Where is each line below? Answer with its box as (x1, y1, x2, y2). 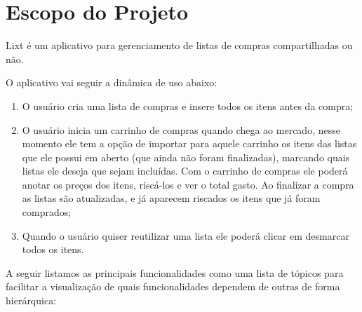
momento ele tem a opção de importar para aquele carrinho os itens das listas (22, 136, 357, 151)
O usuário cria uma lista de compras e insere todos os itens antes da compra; (22, 98, 354, 113)
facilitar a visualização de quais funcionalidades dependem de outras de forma (6, 279, 340, 294)
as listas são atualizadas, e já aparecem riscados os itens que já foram (22, 191, 321, 205)
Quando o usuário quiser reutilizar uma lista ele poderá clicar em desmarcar (22, 228, 349, 243)
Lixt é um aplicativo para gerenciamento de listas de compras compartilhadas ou (6, 38, 353, 53)
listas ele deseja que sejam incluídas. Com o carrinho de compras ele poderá (22, 163, 348, 178)
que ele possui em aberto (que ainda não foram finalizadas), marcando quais (22, 149, 350, 164)
